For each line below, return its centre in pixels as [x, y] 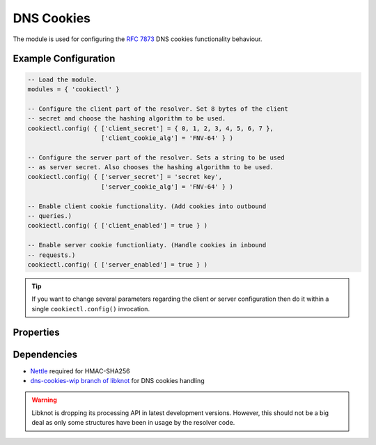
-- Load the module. [62, 79]
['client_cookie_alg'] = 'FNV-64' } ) [167, 138]
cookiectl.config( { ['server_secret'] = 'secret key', [125, 177]
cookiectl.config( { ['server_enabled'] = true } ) [118, 264]
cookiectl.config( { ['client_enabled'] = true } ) [118, 226]
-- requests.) [52, 255]
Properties [36, 332]
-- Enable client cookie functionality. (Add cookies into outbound [147, 206]
